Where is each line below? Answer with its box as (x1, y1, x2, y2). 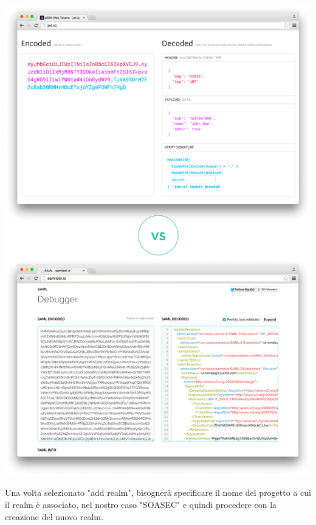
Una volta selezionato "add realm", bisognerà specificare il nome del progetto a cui (5, 486, 311, 499)
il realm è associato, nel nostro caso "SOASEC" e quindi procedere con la (5, 498, 277, 510)
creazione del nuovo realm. (5, 510, 103, 523)
